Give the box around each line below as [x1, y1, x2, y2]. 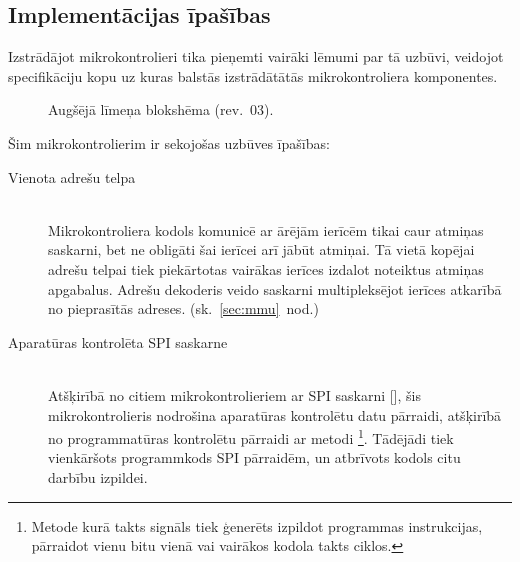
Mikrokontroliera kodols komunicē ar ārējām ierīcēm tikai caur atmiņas [48, 219, 484, 240]
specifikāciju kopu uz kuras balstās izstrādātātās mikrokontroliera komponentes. [8, 65, 498, 86]
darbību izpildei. [48, 466, 148, 487]
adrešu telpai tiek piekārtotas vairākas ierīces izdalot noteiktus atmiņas [48, 258, 484, 279]
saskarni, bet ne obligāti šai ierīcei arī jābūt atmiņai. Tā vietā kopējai [48, 239, 475, 260]
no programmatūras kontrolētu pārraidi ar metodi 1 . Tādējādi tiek [48, 425, 454, 448]
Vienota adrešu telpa [8, 166, 136, 187]
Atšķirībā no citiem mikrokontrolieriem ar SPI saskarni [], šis [48, 384, 421, 405]
